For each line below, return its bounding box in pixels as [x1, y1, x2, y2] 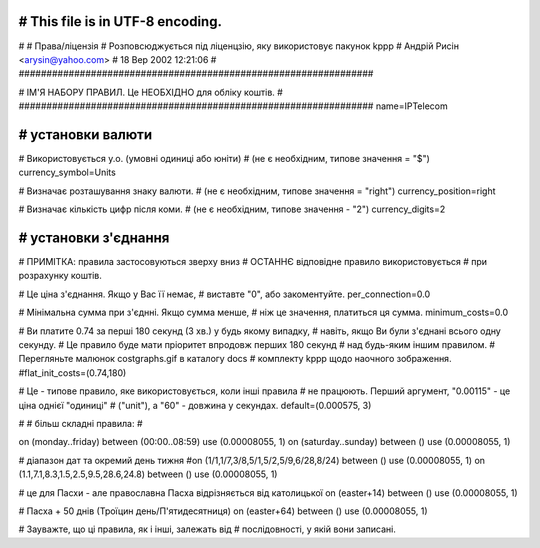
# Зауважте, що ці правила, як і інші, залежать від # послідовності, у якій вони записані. [18, 523, 397, 535]
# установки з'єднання [18, 229, 170, 246]
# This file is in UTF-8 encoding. [18, 13, 222, 30]
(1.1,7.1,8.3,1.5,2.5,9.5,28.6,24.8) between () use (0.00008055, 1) [18, 468, 278, 480]
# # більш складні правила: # [18, 417, 144, 429]
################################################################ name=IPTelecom [18, 100, 449, 112]
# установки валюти [18, 126, 153, 143]
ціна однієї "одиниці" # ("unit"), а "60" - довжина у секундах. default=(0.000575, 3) [18, 399, 372, 411]
